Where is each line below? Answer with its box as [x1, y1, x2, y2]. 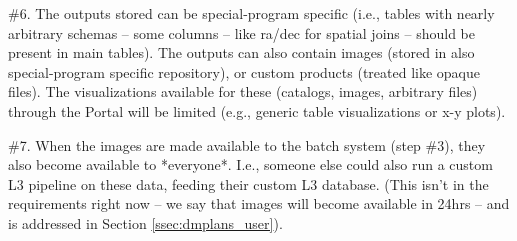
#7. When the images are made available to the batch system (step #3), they [8, 134, 486, 155]
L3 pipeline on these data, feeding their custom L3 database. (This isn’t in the [8, 173, 489, 194]
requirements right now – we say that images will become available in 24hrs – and [8, 193, 510, 214]
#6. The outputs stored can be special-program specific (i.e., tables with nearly [8, 3, 495, 23]
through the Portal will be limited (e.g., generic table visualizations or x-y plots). [8, 100, 506, 121]
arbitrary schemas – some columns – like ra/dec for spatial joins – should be [8, 22, 475, 43]
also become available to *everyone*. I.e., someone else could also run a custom [8, 154, 493, 175]
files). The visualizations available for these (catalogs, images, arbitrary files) [8, 81, 478, 102]
